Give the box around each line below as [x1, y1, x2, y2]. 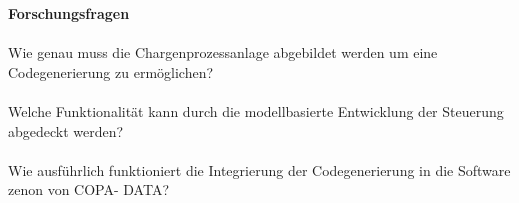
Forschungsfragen [8, 3, 130, 23]
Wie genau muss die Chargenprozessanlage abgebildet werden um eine [8, 42, 438, 63]
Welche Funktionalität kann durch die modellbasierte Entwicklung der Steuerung [8, 100, 504, 121]
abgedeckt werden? [8, 120, 124, 141]
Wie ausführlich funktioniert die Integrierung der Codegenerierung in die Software [8, 159, 511, 180]
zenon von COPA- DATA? [8, 179, 169, 200]
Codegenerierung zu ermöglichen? [8, 61, 214, 82]
